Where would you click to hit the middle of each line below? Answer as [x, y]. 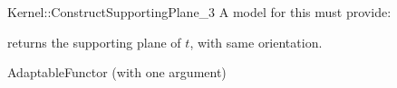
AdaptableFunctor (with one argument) [117, 72]
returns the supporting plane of [94, 42]
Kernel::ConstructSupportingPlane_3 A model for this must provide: [199, 12]
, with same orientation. [256, 42]
